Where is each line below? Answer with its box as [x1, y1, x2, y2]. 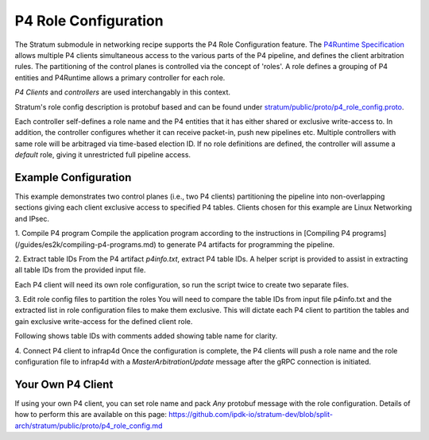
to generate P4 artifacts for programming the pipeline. [157, 239, 335, 249]
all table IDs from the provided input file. [14, 265, 146, 275]
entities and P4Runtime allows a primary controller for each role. [14, 72, 226, 83]
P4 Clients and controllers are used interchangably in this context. [14, 87, 230, 97]
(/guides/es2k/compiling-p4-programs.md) [14, 239, 157, 249]
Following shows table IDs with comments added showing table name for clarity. [14, 331, 278, 341]
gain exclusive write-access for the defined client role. [14, 316, 193, 326]
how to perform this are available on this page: [14, 410, 167, 419]
